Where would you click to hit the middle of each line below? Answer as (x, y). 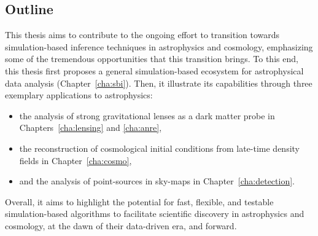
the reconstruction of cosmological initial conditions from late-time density (159, 148)
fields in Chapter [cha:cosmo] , (76, 160)
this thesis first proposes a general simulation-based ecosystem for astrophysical (154, 70)
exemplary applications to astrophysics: (79, 95)
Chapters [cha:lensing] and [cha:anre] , (91, 128)
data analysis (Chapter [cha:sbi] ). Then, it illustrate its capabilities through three (159, 83)
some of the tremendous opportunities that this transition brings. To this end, (152, 59)
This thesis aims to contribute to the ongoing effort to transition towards (142, 35)
